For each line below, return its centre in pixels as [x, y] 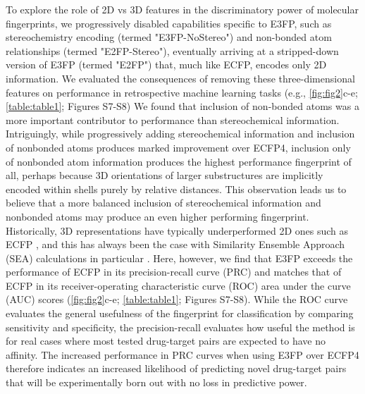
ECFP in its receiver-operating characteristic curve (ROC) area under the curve [178, 285]
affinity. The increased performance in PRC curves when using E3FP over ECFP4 [182, 354]
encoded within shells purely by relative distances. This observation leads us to [176, 189]
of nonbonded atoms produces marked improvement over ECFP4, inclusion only [178, 147]
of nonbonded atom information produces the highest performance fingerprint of [179, 161]
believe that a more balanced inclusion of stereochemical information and [163, 203]
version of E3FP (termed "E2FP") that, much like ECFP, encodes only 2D [166, 64]
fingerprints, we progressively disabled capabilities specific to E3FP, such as [169, 23]
